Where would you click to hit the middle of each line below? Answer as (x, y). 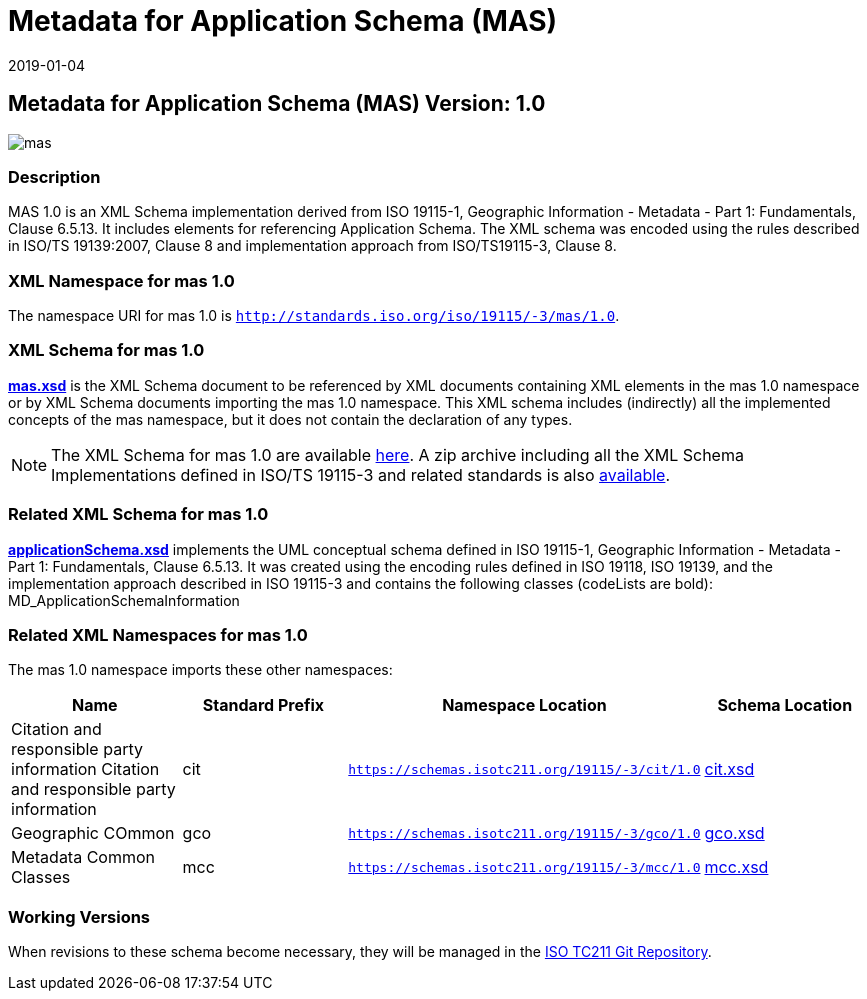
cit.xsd (729, 769)
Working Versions (79, 916)
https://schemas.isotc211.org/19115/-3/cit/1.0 (524, 769)
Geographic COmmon (93, 833)
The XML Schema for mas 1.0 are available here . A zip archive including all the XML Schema (397, 454)
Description (54, 176)
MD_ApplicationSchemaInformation (124, 600)
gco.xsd (734, 833)
